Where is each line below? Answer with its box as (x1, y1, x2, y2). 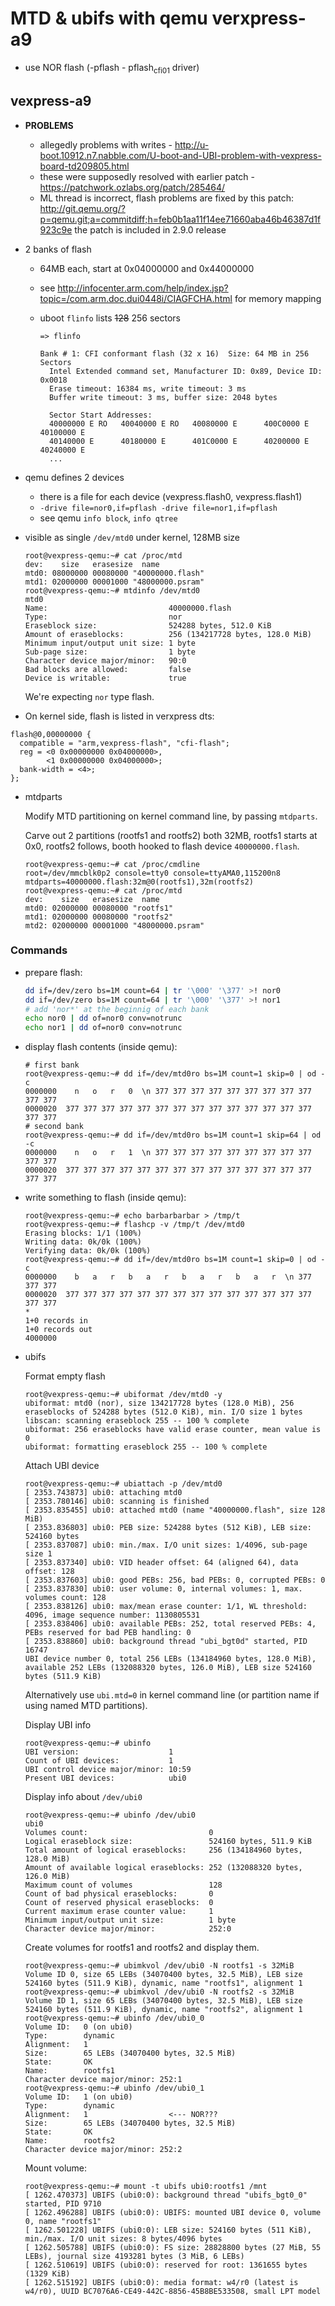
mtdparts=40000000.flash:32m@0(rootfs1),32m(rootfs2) (24, 877, 254, 887)
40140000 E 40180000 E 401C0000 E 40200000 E (48, 436, 310, 446)
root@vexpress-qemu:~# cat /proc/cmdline (24, 859, 200, 869)
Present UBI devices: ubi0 (24, 1773, 187, 1784)
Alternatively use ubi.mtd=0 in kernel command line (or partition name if (24, 1689, 320, 1701)
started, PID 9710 (24, 2199, 102, 2209)
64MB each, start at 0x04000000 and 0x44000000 (39, 262, 255, 274)
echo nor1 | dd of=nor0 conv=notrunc (24, 1023, 183, 1033)
